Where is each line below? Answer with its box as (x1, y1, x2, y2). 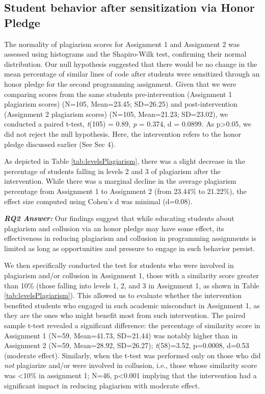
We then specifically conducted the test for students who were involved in (4, 260, 234, 270)
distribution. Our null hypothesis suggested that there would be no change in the (4, 58, 257, 69)
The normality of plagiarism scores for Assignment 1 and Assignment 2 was (4, 38, 240, 49)
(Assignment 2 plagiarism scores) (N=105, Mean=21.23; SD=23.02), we (4, 108, 228, 119)
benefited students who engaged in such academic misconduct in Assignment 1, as (4, 300, 260, 310)
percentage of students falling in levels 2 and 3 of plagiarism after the (4, 165, 221, 176)
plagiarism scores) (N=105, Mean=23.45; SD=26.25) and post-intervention (4, 98, 237, 109)
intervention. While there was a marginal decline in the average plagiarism (4, 176, 236, 186)
